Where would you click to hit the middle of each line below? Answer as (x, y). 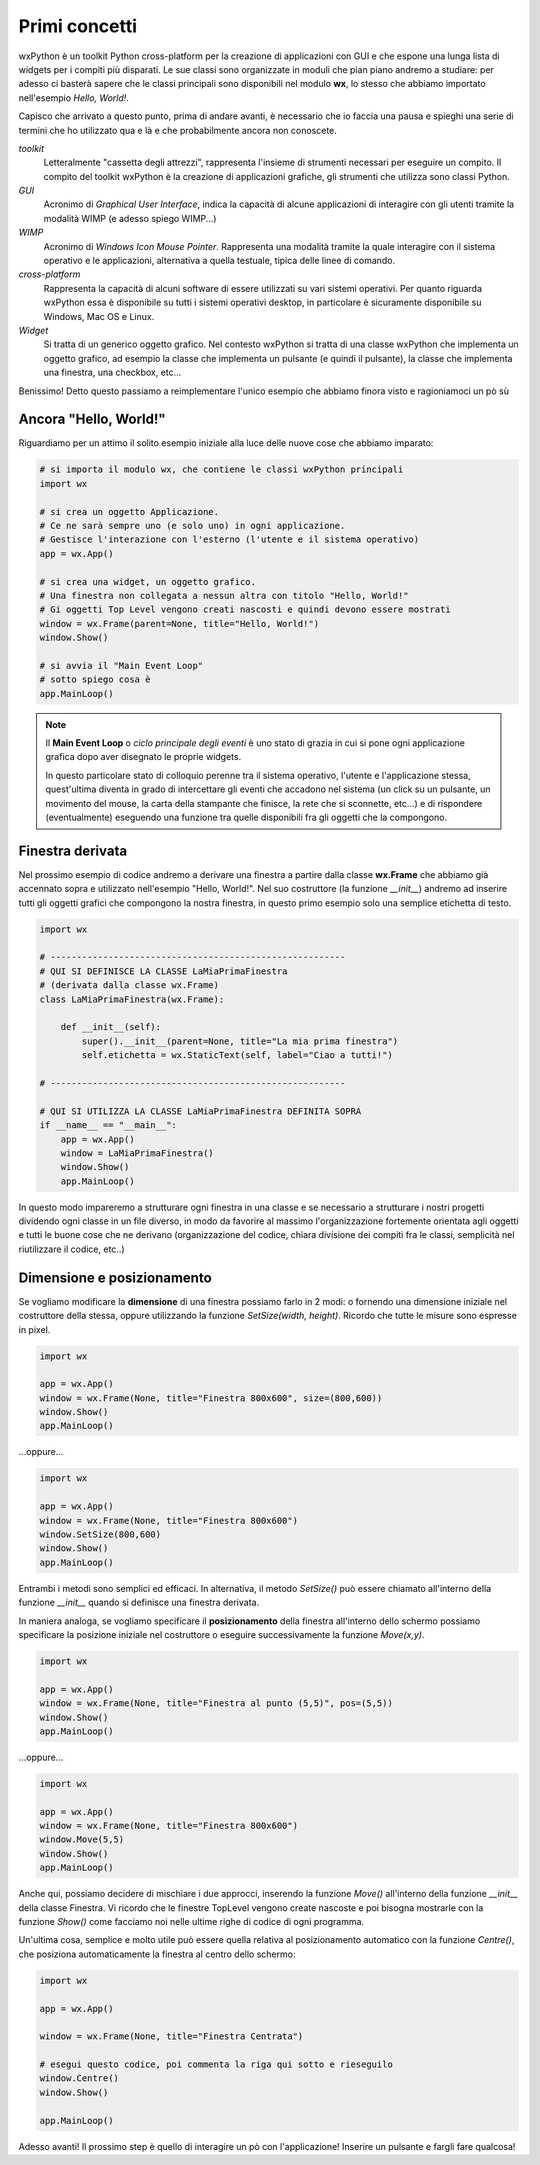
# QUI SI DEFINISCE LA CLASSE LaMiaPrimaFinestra (163, 971)
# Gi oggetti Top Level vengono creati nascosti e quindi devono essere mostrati (245, 609)
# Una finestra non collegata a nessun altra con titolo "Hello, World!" (224, 595)
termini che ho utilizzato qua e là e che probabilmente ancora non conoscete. (177, 130)
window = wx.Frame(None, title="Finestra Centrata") (171, 2036)
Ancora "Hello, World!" (92, 419)
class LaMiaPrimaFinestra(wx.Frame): (132, 999)
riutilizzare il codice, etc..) (71, 1249)
